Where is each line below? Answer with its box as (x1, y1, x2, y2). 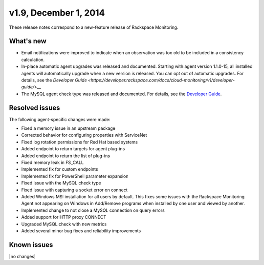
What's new (9, 37, 46, 45)
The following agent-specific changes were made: (9, 116, 110, 122)
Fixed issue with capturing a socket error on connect (21, 187, 128, 193)
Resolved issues (9, 103, 61, 112)
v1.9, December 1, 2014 (9, 7, 105, 18)
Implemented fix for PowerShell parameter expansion (21, 173, 129, 179)
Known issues (9, 241, 53, 249)
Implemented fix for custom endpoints (21, 166, 98, 172)
